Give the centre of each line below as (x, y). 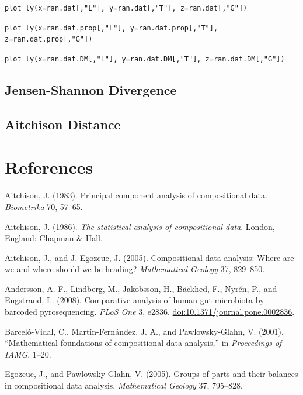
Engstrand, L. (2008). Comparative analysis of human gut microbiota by (135, 300)
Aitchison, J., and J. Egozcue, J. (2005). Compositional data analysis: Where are (149, 257)
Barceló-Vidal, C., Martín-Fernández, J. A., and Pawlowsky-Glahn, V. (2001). (144, 331)
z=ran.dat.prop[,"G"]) (49, 39)
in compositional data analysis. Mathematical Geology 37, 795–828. (124, 385)
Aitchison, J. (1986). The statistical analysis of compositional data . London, (140, 226)
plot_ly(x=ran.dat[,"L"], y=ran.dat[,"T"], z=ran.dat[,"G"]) (126, 8)
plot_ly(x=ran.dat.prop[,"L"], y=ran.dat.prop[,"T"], (112, 28)
